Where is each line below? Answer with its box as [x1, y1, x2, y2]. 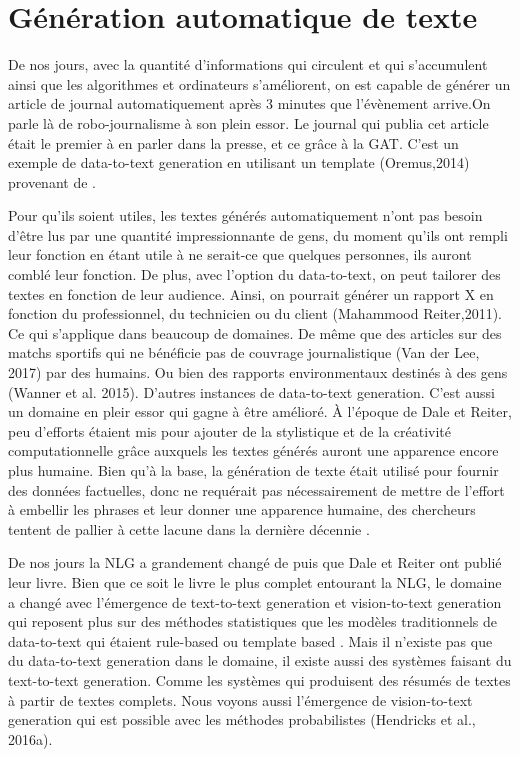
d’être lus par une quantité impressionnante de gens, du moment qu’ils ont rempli [8, 224, 508, 245]
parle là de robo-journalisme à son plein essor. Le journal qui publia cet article [8, 112, 489, 133]
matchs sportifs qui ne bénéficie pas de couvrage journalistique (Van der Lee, [8, 342, 480, 363]
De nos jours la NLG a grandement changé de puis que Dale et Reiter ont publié [8, 552, 502, 573]
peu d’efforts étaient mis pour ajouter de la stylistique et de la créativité [8, 420, 452, 441]
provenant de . [8, 171, 96, 192]
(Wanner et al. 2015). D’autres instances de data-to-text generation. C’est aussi [8, 381, 495, 402]
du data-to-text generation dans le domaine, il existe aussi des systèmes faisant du [8, 650, 512, 671]
